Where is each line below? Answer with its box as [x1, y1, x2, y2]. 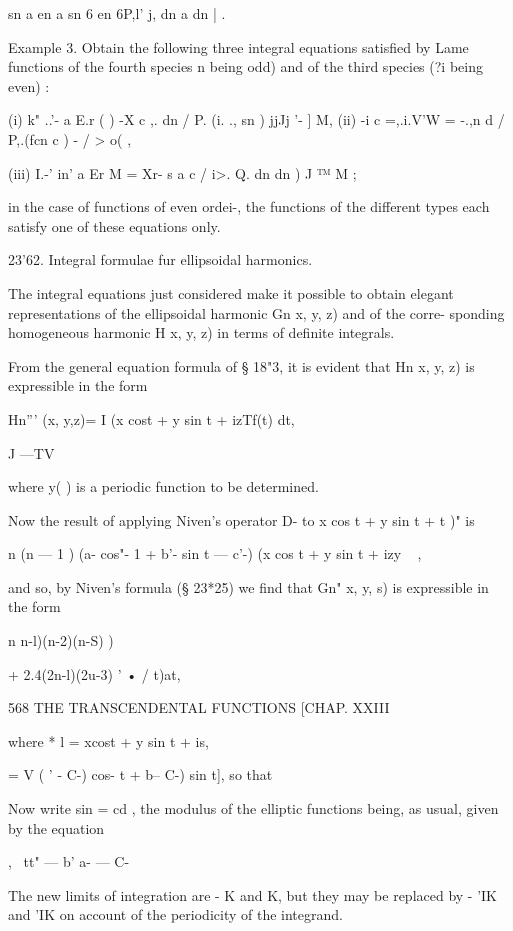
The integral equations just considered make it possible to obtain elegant [8, 282, 454, 303]
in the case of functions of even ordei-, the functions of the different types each [8, 196, 490, 217]
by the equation [8, 817, 105, 838]
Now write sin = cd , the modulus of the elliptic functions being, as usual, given [8, 798, 499, 819]
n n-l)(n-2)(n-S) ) [8, 630, 114, 651]
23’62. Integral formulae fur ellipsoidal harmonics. [8, 249, 313, 270]
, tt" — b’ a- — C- [8, 851, 130, 872]
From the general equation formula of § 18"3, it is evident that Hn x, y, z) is [8, 355, 475, 376]
